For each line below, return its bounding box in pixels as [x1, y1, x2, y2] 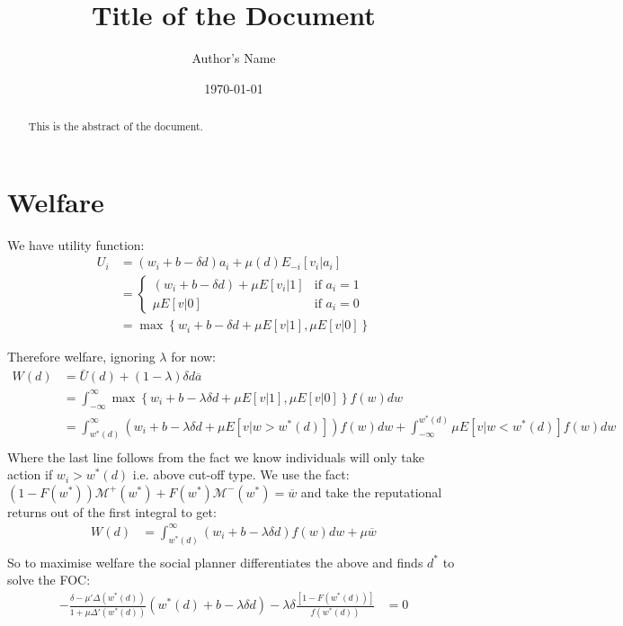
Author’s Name [191, 49, 276, 67]
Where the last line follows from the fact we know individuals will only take [7, 447, 424, 466]
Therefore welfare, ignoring [7, 347, 156, 366]
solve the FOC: [7, 570, 91, 589]
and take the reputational [300, 482, 442, 501]
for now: [171, 347, 217, 366]
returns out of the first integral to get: [7, 502, 217, 521]
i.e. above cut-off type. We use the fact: [132, 465, 350, 484]
